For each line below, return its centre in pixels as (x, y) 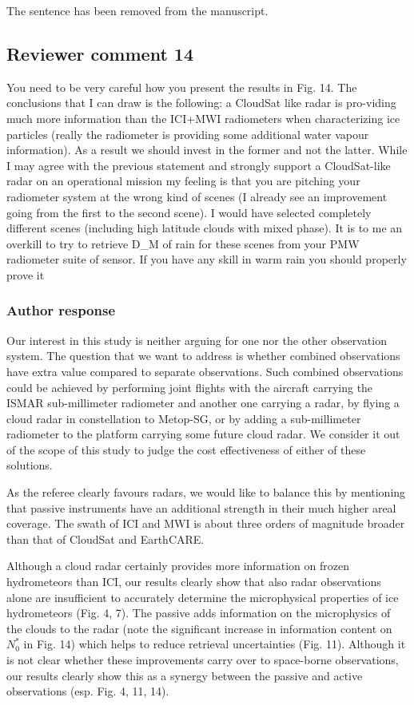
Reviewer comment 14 (100, 53)
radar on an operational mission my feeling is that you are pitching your (183, 181)
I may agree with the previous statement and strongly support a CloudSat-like (199, 165)
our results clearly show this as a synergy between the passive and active (185, 675)
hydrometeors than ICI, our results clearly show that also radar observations (194, 582)
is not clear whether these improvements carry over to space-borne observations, (203, 660)
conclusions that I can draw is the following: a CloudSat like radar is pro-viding (201, 103)
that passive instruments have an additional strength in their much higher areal (201, 507)
